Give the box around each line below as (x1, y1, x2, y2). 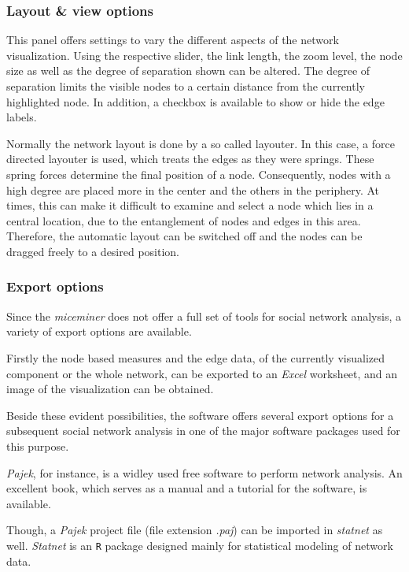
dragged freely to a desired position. (6, 243, 180, 259)
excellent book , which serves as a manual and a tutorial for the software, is (6, 480, 367, 496)
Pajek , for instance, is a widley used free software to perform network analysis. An (6, 464, 403, 481)
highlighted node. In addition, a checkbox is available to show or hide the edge (6, 93, 385, 110)
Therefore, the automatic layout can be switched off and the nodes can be (6, 228, 363, 244)
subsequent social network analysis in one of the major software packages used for (6, 422, 400, 439)
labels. (6, 109, 37, 125)
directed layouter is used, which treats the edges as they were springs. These (6, 150, 374, 167)
